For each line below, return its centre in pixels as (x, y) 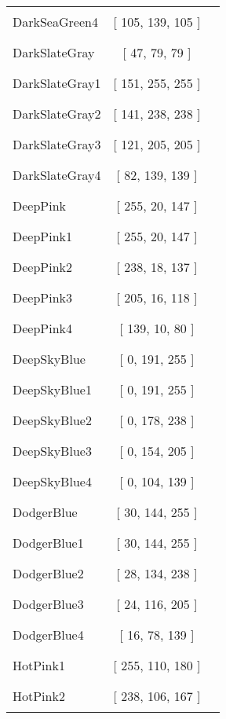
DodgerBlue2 (48, 573)
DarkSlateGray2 (57, 114)
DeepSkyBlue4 (52, 481)
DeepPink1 (43, 236)
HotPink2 (39, 696)
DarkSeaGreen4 (55, 22)
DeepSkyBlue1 (52, 389)
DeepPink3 (43, 297)
